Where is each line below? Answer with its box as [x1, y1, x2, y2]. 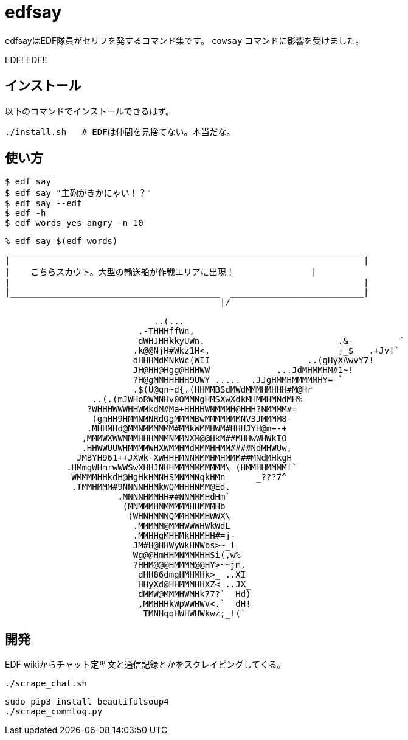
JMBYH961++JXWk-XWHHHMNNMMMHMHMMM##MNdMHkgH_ [77, 453, 297, 463]
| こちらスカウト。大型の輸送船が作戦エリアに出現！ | [5, 267, 317, 277]
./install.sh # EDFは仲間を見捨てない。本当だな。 [5, 127, 235, 137]
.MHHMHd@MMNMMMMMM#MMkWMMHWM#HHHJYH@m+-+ [86, 424, 287, 434]
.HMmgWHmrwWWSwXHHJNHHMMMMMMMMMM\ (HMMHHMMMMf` [66, 462, 297, 473]
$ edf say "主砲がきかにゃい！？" [5, 188, 152, 198]
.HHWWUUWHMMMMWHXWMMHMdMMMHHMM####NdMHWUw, [81, 443, 292, 453]
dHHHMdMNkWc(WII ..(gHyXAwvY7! [133, 355, 374, 366]
